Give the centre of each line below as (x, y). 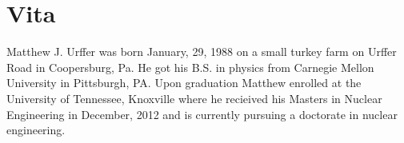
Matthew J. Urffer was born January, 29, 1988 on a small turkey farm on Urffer (202, 52)
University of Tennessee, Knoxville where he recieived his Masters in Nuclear (194, 98)
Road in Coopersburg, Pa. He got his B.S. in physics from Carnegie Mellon (190, 67)
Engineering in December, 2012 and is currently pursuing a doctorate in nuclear (202, 114)
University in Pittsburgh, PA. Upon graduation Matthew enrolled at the (184, 83)
